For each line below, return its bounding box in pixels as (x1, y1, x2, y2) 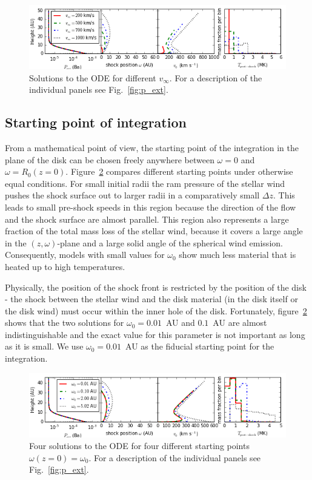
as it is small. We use (5, 340, 84, 353)
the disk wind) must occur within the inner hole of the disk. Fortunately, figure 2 (5, 304, 307, 317)
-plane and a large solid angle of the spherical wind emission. (57, 236, 283, 249)
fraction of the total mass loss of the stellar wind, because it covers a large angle (5, 225, 303, 237)
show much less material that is (179, 248, 296, 261)
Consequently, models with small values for (5, 248, 165, 261)
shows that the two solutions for (5, 316, 124, 329)
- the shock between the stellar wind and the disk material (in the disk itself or (5, 292, 298, 305)
